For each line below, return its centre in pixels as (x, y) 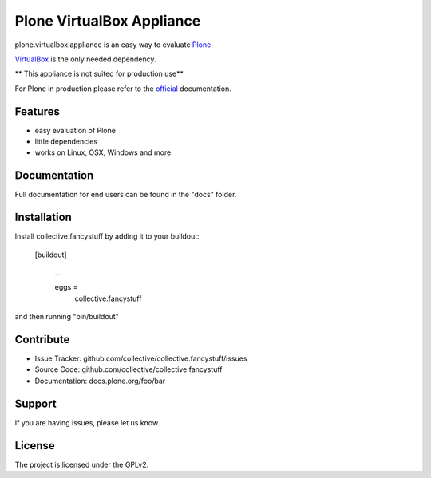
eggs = (66, 287)
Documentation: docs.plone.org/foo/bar (100, 381)
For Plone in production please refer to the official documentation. (123, 89)
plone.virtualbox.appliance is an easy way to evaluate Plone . (114, 45)
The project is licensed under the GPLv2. (82, 464)
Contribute (42, 339)
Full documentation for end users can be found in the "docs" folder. (126, 195)
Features (37, 111)
